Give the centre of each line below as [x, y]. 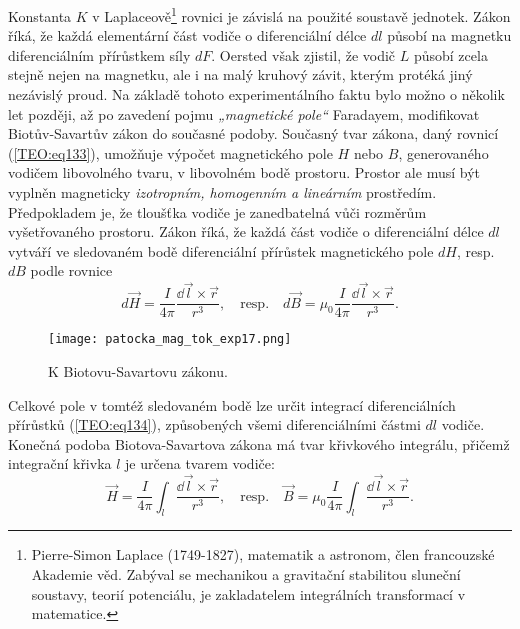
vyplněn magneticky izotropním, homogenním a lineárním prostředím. [222, 192]
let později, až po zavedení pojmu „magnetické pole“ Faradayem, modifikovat [244, 113]
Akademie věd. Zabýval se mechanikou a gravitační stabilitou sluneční [246, 573]
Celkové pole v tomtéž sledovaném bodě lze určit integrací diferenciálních [232, 404]
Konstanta [40, 15]
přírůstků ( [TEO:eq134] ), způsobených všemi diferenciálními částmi [214, 424]
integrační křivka [60, 463]
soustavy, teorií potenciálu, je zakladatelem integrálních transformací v [248, 593]
